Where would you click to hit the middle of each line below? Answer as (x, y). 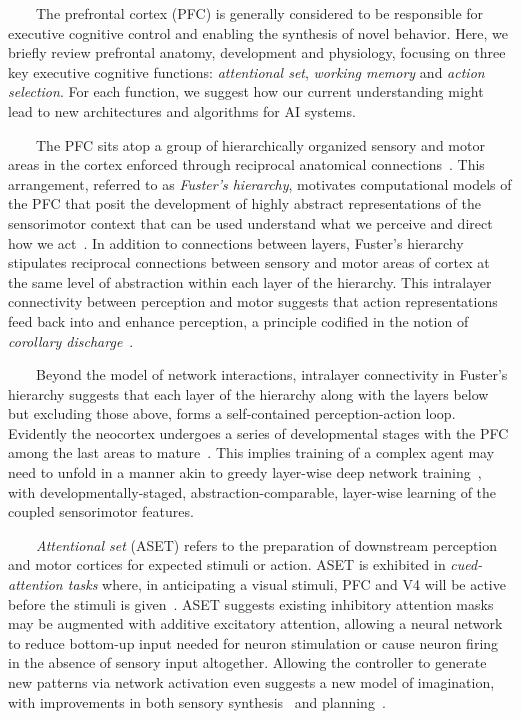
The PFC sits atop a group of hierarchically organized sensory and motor (260, 144)
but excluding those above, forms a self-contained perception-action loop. (232, 413)
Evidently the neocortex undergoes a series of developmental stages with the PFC (258, 432)
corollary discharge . (71, 340)
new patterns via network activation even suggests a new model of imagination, (251, 682)
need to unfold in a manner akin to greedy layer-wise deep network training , (245, 472)
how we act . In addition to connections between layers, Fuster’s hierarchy (236, 242)
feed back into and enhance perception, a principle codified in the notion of (238, 320)
